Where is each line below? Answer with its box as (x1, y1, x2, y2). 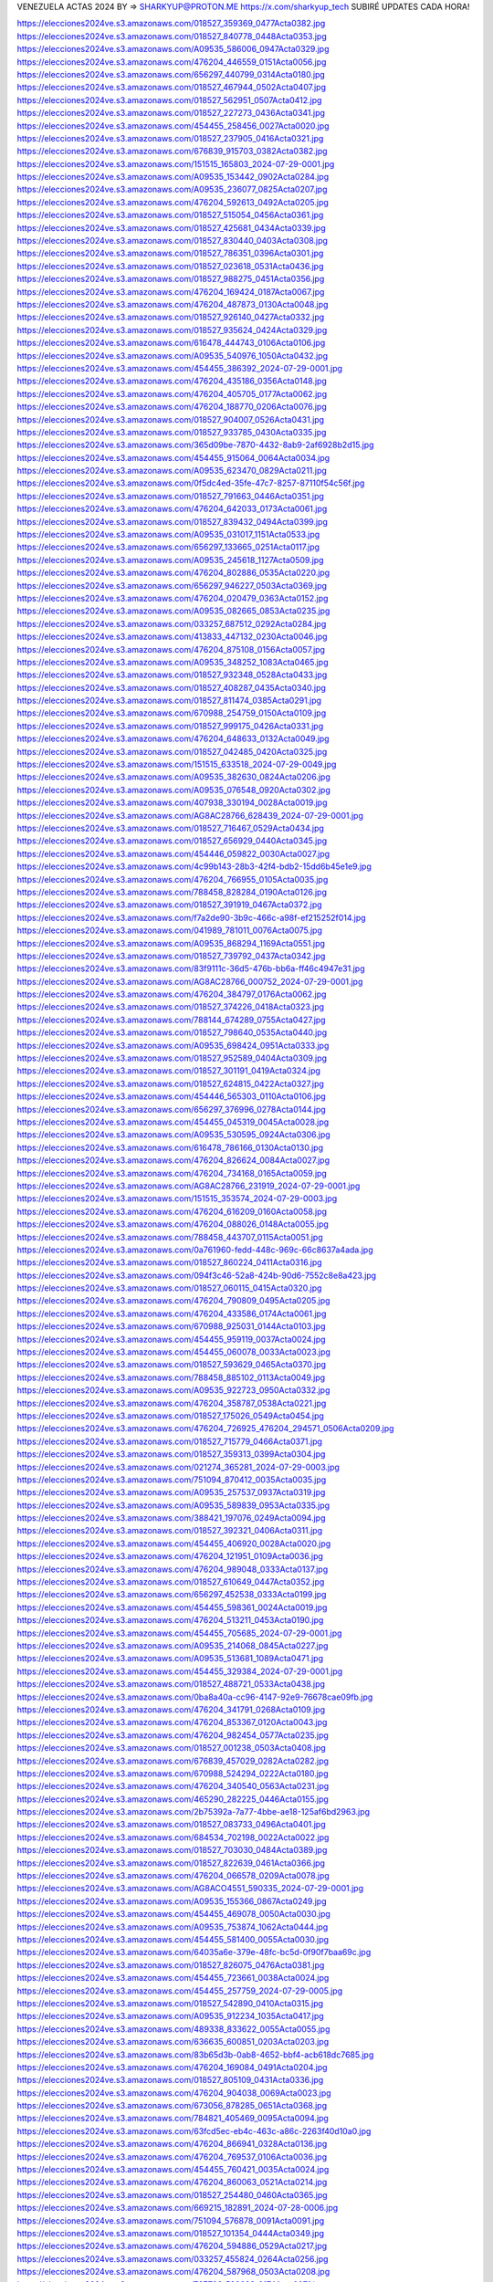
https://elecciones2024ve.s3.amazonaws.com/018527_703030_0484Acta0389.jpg (16, 1845, 328, 1856)
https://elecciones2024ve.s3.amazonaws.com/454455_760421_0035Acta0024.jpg (16, 2164, 330, 2175)
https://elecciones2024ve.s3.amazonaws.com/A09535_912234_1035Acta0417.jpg (16, 2011, 324, 2022)
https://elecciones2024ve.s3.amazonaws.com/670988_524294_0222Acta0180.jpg (16, 1767, 329, 1779)
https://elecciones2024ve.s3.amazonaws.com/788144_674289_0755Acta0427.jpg (16, 1014, 326, 1025)
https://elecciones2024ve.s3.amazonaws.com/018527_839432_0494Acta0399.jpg (16, 516, 329, 527)
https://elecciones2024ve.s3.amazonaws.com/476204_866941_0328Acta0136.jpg (16, 2139, 328, 2150)
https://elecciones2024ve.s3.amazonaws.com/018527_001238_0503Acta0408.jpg (16, 1743, 326, 1753)
